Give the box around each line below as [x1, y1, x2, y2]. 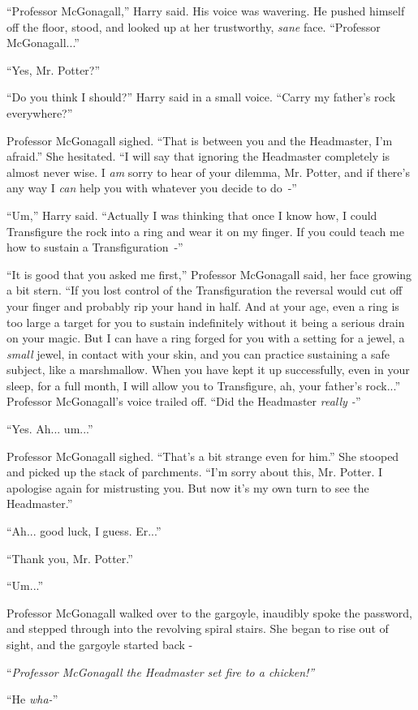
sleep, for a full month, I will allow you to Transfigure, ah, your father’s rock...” [6, 377, 401, 394]
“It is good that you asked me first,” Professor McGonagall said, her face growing [6, 265, 412, 282]
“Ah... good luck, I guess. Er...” [6, 523, 162, 540]
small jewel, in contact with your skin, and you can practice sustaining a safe [6, 345, 390, 362]
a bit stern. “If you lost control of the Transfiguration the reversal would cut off [6, 282, 403, 299]
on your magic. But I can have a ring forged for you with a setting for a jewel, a [6, 329, 405, 346]
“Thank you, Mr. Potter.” [6, 549, 133, 566]
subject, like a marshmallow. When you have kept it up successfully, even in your [6, 361, 410, 378]
